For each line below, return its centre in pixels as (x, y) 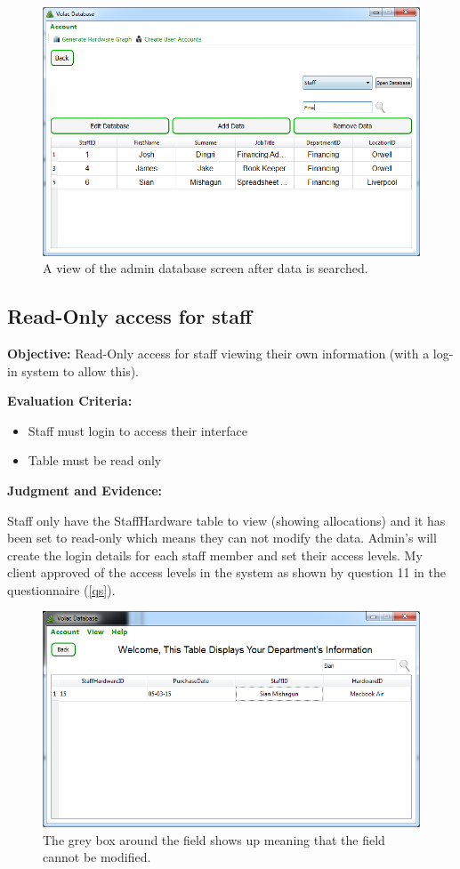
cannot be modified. (97, 857)
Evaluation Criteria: (70, 401)
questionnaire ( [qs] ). (61, 589)
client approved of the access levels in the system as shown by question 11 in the (226, 572)
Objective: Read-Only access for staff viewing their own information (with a (218, 353)
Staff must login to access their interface (137, 430)
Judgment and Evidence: (85, 490)
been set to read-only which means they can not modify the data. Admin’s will (222, 538)
